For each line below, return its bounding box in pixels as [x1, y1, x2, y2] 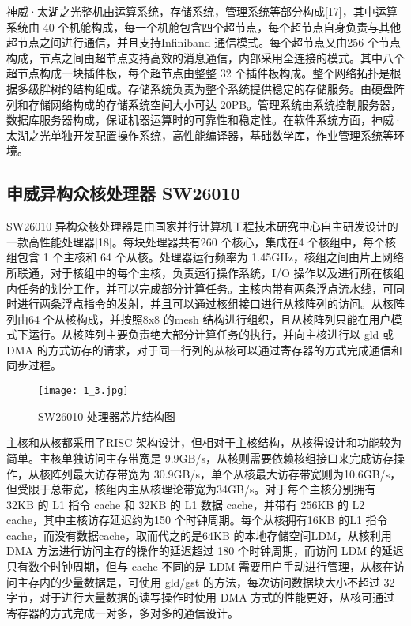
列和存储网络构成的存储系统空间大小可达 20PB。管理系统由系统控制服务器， [6, 96, 402, 112]
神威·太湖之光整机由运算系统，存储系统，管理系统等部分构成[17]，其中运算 [6, 3, 398, 19]
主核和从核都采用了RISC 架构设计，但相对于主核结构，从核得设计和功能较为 [6, 434, 402, 451]
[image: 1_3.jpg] [38, 385, 129, 397]
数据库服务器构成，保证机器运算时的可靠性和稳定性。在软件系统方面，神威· [6, 111, 402, 128]
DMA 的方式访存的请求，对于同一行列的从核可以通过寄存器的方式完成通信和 [6, 341, 402, 358]
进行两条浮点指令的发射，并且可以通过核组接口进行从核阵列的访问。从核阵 [17, 295, 405, 312]
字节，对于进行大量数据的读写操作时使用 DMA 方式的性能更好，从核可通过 [6, 589, 395, 605]
